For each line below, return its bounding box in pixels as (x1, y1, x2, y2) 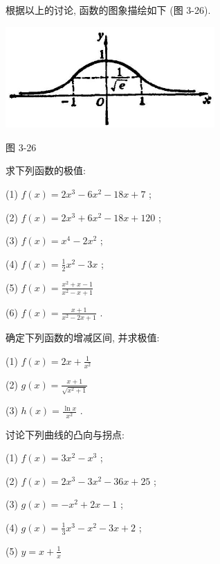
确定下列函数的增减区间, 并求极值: (6, 330, 160, 344)
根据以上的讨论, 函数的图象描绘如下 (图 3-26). (6, 3, 211, 17)
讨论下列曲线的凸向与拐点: (6, 427, 125, 441)
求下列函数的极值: (6, 163, 86, 178)
